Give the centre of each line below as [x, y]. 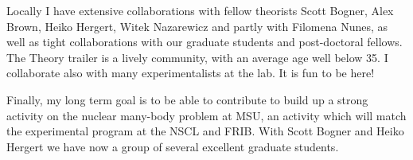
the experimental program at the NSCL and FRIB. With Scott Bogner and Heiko [205, 131]
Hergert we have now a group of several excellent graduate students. [173, 146]
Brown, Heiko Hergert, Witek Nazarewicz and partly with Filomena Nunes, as [197, 26]
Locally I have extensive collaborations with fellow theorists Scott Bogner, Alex [200, 10]
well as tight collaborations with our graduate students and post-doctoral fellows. [205, 42]
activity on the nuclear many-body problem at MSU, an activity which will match [206, 115]
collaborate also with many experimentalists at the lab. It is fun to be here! [191, 73]
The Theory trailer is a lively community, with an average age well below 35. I [197, 57]
